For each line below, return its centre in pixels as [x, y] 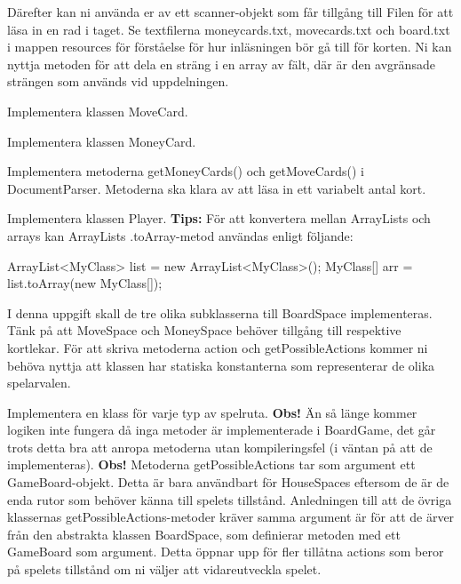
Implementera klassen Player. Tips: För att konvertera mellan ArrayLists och [219, 218]
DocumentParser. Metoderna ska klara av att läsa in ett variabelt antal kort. [217, 188]
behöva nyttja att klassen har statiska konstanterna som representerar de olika [221, 365]
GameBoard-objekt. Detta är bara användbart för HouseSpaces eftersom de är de [228, 482]
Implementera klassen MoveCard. [98, 111]
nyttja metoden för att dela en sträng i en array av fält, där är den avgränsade [221, 64]
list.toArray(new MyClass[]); [85, 283]
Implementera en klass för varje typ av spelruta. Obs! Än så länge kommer [212, 412]
